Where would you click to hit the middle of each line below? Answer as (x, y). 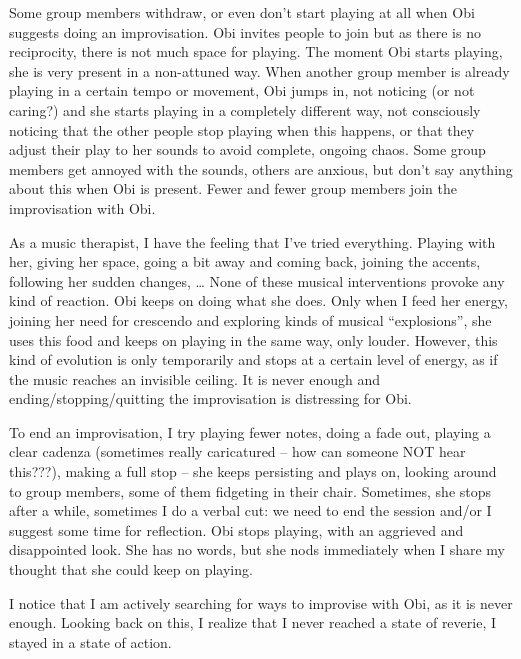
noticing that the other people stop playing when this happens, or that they (242, 129)
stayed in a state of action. (90, 641)
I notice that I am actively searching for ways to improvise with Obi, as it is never (261, 602)
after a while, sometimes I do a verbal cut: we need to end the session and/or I (250, 510)
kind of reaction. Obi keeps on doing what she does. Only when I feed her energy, (258, 300)
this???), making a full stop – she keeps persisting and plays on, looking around (253, 471)
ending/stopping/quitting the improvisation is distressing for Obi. (210, 398)
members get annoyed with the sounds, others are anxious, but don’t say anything (261, 168)
